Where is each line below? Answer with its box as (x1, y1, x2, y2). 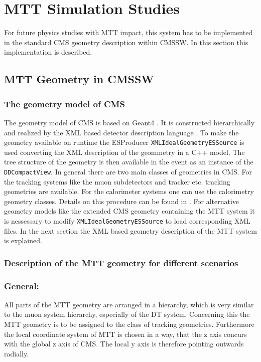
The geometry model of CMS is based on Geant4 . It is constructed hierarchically (4, 117, 255, 127)
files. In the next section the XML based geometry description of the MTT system (4, 225, 257, 236)
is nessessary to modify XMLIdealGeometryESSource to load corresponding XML (4, 215, 251, 226)
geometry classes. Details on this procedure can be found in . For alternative (4, 196, 239, 206)
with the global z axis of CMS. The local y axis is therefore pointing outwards (4, 338, 244, 349)
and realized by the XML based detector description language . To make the (4, 127, 239, 137)
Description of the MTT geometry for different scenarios (4, 256, 238, 269)
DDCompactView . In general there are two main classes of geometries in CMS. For (4, 166, 252, 176)
